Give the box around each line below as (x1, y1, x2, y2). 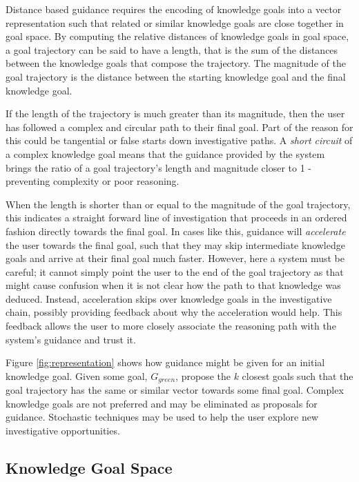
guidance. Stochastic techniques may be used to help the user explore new (6, 410, 319, 424)
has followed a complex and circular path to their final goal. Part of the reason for (6, 119, 353, 134)
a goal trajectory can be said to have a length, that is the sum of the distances (6, 42, 338, 57)
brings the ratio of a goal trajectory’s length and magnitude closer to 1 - (6, 160, 311, 174)
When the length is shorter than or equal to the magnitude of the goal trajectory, (6, 197, 351, 211)
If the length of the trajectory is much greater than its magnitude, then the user (6, 106, 345, 121)
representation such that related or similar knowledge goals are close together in (6, 15, 344, 30)
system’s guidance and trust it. (6, 332, 136, 346)
